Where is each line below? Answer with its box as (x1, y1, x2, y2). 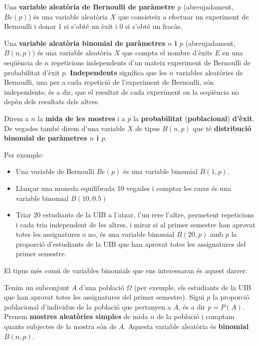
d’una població (79, 282, 124, 292)
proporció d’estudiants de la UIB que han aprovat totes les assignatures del (15, 238, 246, 249)
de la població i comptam (157, 311, 235, 322)
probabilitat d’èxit (4, 67, 60, 77)
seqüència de (4, 57, 42, 67)
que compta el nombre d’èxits (122, 47, 213, 58)
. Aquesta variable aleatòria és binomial (124, 321, 249, 332)
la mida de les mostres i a (37, 113, 125, 123)
